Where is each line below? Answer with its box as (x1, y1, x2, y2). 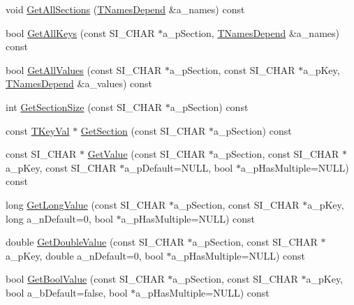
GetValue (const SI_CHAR (87, 147, 206, 161)
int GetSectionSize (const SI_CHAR (6, 99, 162, 114)
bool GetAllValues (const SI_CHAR (6, 62, 162, 77)
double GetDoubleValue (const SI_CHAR (6, 235, 184, 249)
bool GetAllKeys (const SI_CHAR (6, 25, 155, 40)
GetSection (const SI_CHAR (80, 123, 206, 137)
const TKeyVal (6, 123, 70, 137)
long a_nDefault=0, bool (6, 211, 113, 225)
